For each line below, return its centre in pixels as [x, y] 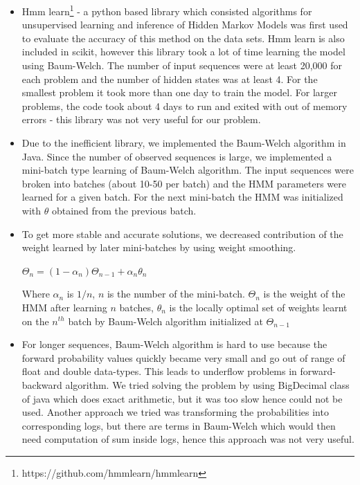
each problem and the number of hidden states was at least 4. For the [170, 79]
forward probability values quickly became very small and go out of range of [183, 357]
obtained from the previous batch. [124, 210]
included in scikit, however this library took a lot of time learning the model [183, 52]
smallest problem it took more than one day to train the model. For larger [179, 92]
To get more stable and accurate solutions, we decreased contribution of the [182, 234]
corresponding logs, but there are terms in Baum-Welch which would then [179, 425]
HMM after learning [64, 307]
